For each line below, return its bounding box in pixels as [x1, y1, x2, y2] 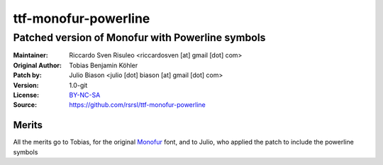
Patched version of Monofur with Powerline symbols [13, 31, 266, 44]
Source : [13, 101, 38, 109]
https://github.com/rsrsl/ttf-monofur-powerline [69, 101, 206, 109]
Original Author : [13, 61, 62, 69]
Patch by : [13, 71, 42, 79]
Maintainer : [13, 51, 49, 59]
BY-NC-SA [69, 91, 101, 99]
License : [13, 91, 39, 99]
